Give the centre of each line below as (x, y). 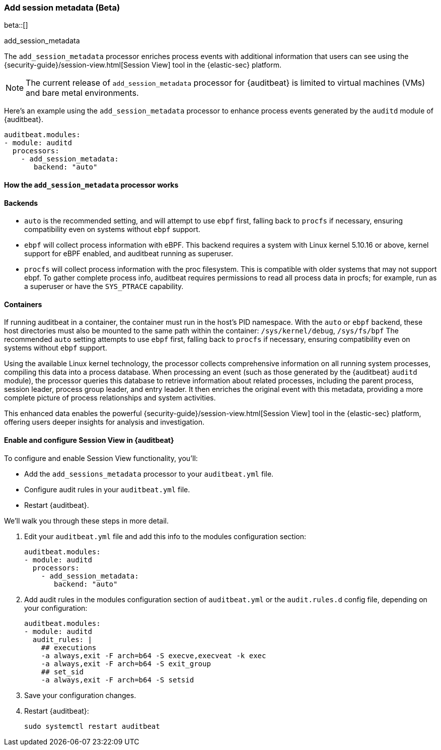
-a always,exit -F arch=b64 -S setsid (118, 680)
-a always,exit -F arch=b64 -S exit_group (126, 664)
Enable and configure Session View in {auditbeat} (89, 440)
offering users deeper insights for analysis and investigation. (104, 422)
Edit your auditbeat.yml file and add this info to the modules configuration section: (165, 536)
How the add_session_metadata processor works (91, 185)
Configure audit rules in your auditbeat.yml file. (107, 489)
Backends (21, 203)
